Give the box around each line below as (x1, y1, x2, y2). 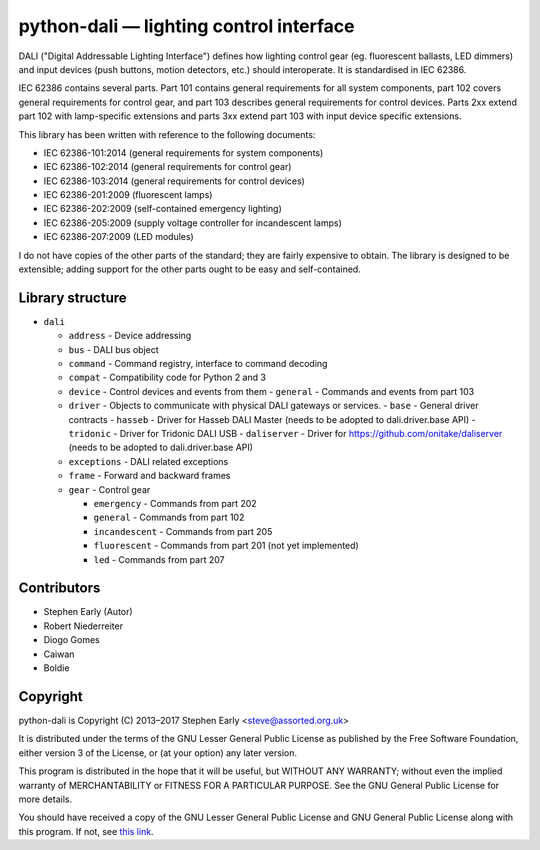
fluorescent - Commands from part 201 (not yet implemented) (93, 540, 359, 552)
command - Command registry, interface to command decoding (68, 358, 328, 370)
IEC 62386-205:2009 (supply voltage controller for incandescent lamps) (43, 216, 342, 229)
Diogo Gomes (43, 634, 100, 646)
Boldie (43, 662, 70, 674)
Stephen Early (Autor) (43, 606, 134, 618)
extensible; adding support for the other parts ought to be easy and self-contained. (18, 263, 362, 275)
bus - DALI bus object (68, 343, 159, 355)
